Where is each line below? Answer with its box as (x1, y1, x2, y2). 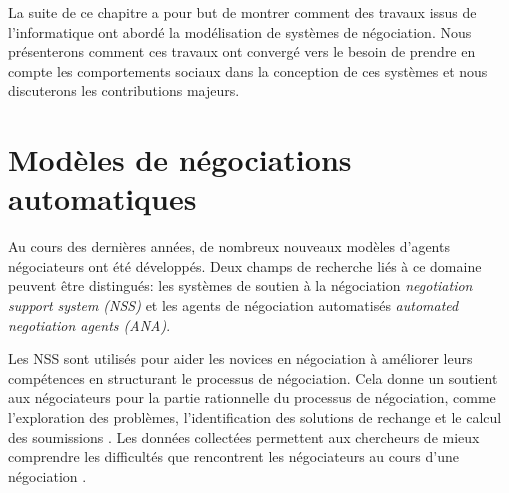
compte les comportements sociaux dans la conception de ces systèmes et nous (8, 60, 488, 81)
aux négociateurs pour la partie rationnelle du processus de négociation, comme (8, 387, 496, 408)
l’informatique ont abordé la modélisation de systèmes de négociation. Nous (8, 21, 472, 42)
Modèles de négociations (8, 139, 352, 180)
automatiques (8, 178, 197, 219)
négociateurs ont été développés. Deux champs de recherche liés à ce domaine (8, 255, 482, 276)
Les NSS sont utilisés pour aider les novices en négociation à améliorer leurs (8, 348, 473, 369)
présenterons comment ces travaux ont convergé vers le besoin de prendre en (8, 41, 476, 62)
